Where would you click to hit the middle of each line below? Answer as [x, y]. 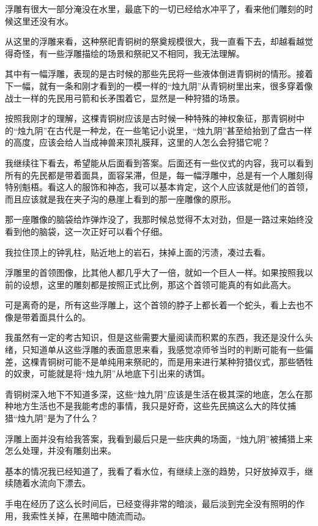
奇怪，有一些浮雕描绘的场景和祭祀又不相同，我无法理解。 [129, 53]
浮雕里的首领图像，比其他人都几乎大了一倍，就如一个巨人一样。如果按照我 [155, 272]
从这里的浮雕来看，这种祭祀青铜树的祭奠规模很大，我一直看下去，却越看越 [155, 41]
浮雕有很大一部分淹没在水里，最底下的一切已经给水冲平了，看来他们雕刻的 [155, 9]
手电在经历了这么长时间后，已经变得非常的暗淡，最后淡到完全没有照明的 [150, 503]
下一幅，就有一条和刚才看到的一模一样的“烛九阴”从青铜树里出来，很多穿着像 [159, 85]
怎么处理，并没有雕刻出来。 [61, 450]
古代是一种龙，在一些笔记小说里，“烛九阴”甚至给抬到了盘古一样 [184, 130]
